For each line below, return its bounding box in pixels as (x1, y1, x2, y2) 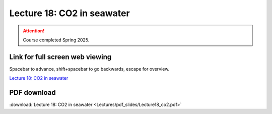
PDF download (9, 88, 56, 97)
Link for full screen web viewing (9, 52, 112, 61)
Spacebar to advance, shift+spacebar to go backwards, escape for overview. (9, 66, 170, 72)
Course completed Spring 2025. (23, 37, 90, 43)
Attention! (23, 28, 45, 34)
